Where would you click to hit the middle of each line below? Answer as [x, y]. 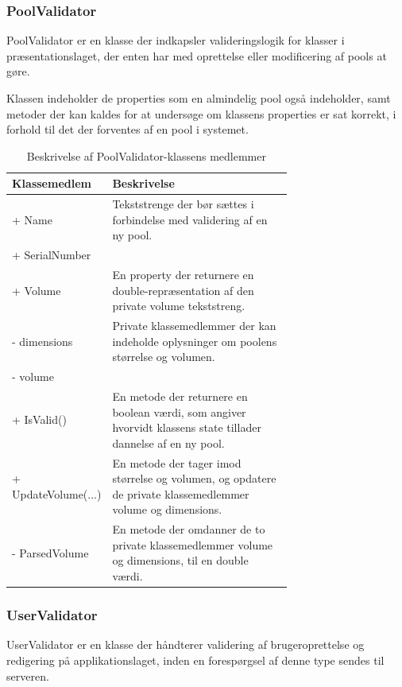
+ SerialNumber [52, 255]
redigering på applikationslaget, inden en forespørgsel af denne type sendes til [195, 660]
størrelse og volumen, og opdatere [194, 478]
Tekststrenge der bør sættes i [183, 204]
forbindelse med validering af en [190, 219]
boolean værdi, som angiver [179, 411]
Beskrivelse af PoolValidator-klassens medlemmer [146, 155]
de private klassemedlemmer [181, 493]
